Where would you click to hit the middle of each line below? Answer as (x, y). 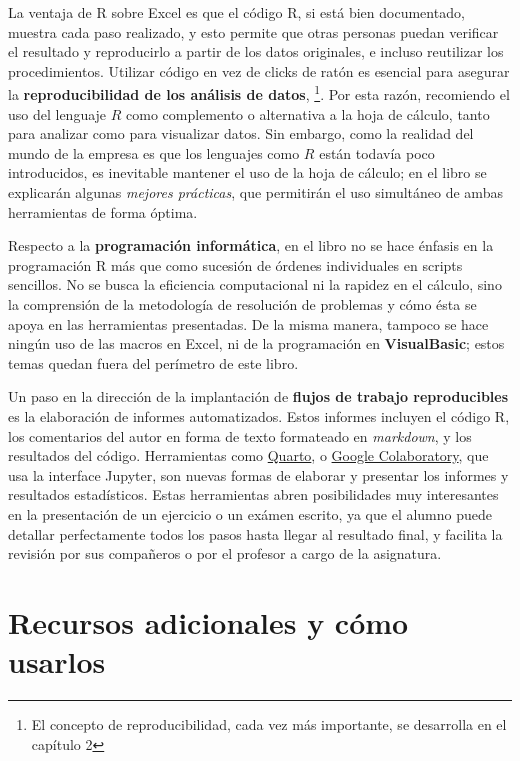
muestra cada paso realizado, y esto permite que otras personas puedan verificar (253, 31)
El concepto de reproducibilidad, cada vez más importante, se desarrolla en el (269, 724)
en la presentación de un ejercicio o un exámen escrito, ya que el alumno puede (250, 513)
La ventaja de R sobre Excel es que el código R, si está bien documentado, (236, 12)
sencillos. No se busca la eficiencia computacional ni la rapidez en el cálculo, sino (255, 284)
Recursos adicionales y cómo (208, 621)
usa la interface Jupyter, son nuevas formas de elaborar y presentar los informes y (258, 474)
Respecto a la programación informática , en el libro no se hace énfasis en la (251, 245)
